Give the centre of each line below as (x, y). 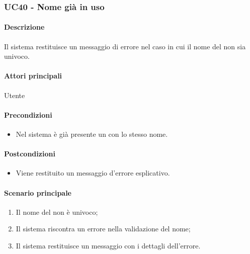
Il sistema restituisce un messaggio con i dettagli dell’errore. (108, 245)
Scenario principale (38, 192)
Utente (15, 95)
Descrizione (24, 27)
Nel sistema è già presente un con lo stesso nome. (92, 134)
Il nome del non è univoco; (57, 211)
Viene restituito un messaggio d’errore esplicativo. (93, 173)
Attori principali (33, 76)
